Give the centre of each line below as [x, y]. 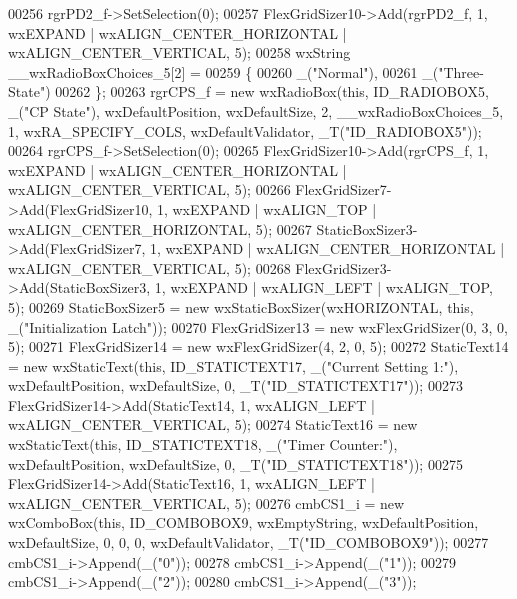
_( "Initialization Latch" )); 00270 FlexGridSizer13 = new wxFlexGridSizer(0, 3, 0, [258, 326]
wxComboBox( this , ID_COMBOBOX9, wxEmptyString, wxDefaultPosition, [243, 522]
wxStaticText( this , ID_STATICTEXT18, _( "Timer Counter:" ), [203, 444]
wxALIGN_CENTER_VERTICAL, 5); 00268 [149, 267]
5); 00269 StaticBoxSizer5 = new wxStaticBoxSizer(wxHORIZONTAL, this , [241, 306]
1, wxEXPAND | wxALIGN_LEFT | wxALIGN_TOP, [323, 287]
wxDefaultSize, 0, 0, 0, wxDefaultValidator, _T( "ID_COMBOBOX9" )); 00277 [248, 542]
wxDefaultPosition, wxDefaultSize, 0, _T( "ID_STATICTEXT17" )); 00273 [235, 385]
